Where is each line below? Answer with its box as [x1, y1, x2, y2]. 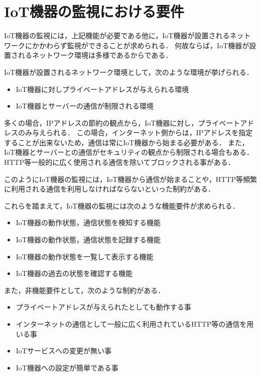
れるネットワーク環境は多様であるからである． [18, 50, 173, 60]
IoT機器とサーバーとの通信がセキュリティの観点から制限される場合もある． [4, 147, 254, 157]
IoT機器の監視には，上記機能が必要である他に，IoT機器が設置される [4, 30, 230, 41]
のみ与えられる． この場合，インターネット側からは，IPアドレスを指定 [18, 127, 253, 138]
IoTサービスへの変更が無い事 [16, 345, 111, 356]
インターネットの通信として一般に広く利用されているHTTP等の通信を [16, 319, 247, 329]
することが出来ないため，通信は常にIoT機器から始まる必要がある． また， [4, 137, 249, 147]
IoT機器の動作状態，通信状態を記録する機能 [16, 234, 161, 245]
